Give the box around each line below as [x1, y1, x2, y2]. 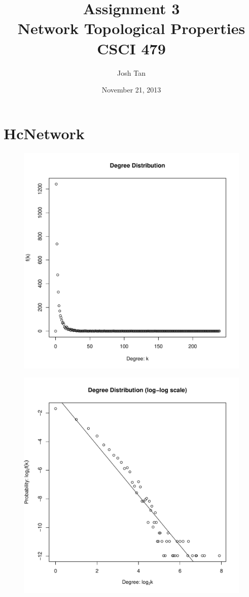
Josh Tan [117, 67, 146, 78]
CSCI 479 [97, 38, 166, 58]
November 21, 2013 [101, 84, 161, 95]
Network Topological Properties [17, 18, 245, 39]
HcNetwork [4, 122, 85, 143]
